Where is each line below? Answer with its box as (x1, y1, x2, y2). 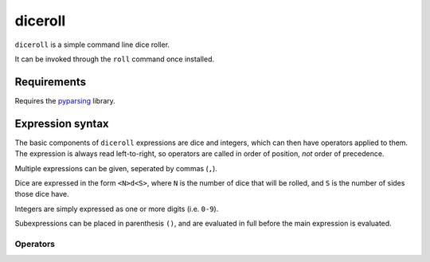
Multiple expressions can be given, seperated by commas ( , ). (14, 163, 218, 173)
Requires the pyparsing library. (14, 96, 115, 105)
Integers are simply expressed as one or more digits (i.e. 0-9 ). (14, 204, 219, 213)
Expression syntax (14, 116, 109, 131)
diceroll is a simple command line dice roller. (14, 40, 170, 49)
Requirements (14, 75, 87, 88)
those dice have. (14, 190, 69, 199)
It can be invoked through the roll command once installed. (14, 54, 215, 64)
